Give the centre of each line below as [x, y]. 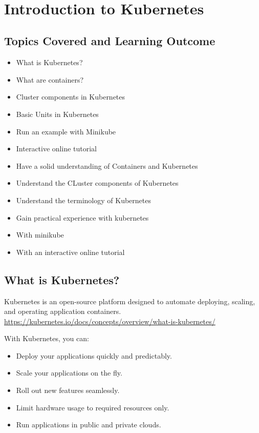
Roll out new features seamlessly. [68, 390]
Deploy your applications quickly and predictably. [94, 355]
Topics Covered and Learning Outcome [110, 41]
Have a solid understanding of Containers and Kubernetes [107, 165]
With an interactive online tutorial [70, 252]
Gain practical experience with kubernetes [82, 217]
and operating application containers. [63, 311]
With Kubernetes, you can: [47, 338]
